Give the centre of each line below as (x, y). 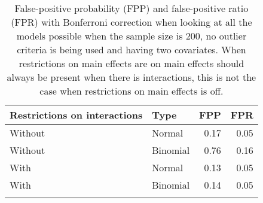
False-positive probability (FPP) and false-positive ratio (131, 8)
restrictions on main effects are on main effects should (131, 63)
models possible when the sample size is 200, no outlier (131, 36)
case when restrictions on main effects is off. (131, 91)
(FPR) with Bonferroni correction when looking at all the (131, 22)
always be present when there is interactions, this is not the (131, 77)
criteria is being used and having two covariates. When (131, 49)
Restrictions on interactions (76, 115)
